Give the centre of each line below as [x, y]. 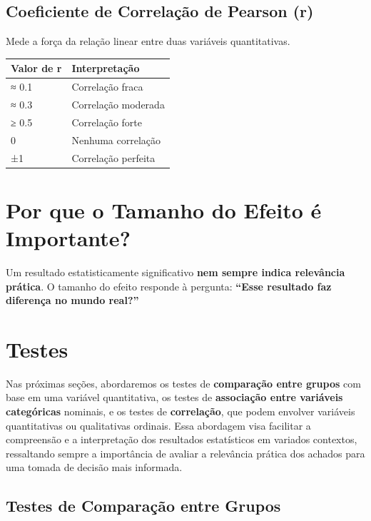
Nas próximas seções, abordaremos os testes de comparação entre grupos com [183, 383]
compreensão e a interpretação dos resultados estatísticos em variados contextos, [182, 439]
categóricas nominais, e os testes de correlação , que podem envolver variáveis [181, 411]
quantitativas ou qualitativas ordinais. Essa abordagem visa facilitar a [158, 425]
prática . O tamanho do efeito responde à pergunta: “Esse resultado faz [169, 286]
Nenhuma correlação [116, 140]
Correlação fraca [107, 87]
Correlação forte [107, 122]
